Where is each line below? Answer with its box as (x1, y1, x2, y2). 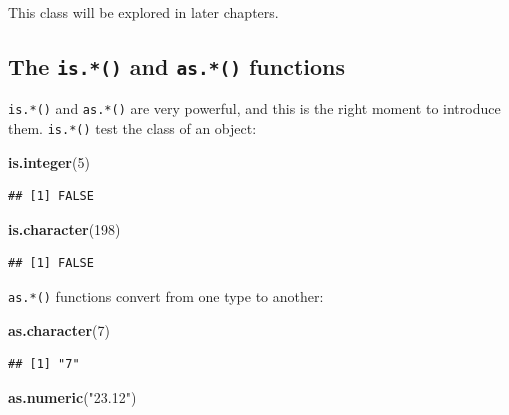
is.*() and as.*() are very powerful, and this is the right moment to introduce (8, 98, 501, 119)
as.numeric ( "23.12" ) (8, 386, 137, 407)
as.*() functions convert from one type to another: (8, 286, 324, 307)
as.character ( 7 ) (8, 319, 110, 340)
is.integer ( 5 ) (8, 151, 90, 172)
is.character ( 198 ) (8, 218, 121, 239)
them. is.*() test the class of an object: (8, 118, 257, 139)
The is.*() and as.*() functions (8, 50, 346, 81)
